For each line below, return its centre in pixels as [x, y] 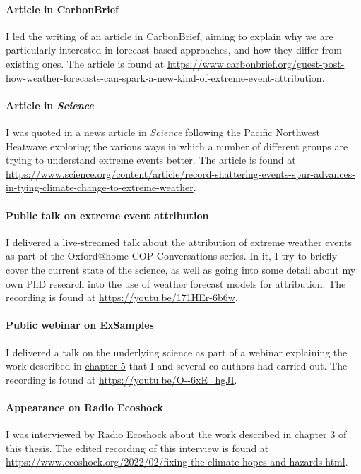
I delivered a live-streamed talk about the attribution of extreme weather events [179, 242]
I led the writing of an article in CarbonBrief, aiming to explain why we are [170, 36]
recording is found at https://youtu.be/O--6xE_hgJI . [122, 379]
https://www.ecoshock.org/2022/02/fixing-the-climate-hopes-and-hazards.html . [177, 462]
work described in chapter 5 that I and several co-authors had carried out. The [177, 366]
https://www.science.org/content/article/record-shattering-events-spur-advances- [180, 173]
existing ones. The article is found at [85, 63]
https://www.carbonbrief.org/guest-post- [256, 63]
